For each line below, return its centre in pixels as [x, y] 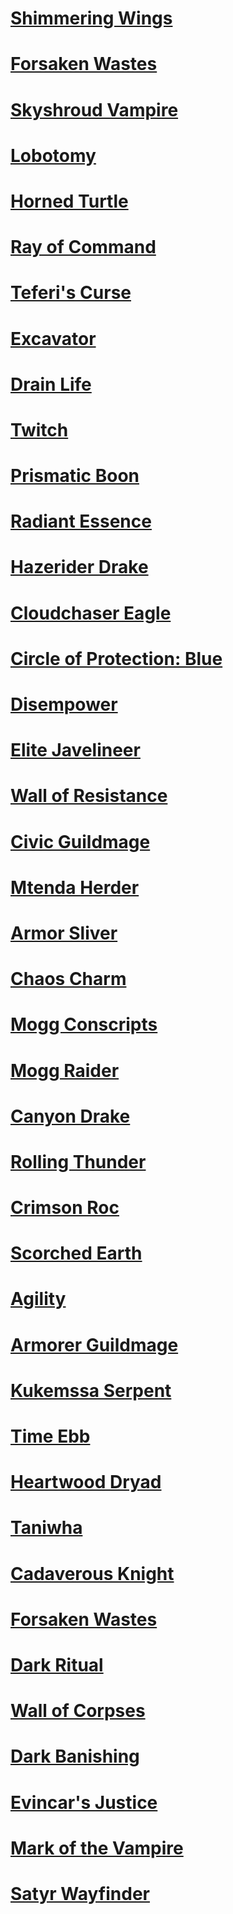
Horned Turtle [69, 201]
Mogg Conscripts [84, 1024]
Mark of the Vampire [97, 1848]
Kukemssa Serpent [91, 1390]
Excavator [53, 338]
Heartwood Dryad [86, 1482]
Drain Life [51, 384]
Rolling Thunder [78, 1161]
